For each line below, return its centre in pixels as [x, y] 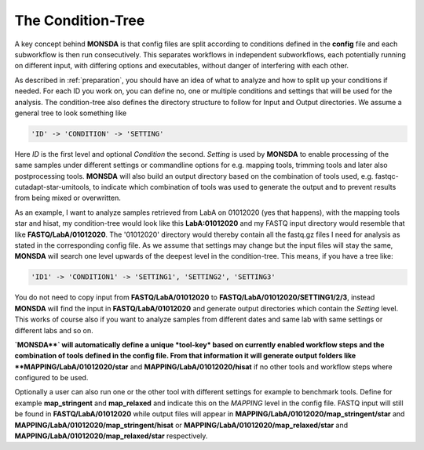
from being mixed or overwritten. [68, 198]
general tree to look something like [71, 113]
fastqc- [387, 176]
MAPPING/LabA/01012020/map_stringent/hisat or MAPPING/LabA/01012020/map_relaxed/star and [181, 425]
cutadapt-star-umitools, [53, 187]
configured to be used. [51, 378]
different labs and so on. [54, 330]
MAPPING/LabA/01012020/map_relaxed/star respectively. [111, 436]
